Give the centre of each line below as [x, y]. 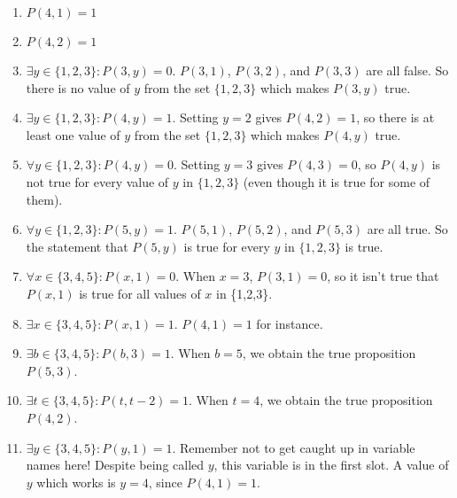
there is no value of [78, 87]
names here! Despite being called [115, 465]
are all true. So [407, 229]
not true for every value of [97, 181]
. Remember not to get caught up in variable [294, 447]
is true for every [227, 246]
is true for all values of [140, 293]
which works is [76, 482]
